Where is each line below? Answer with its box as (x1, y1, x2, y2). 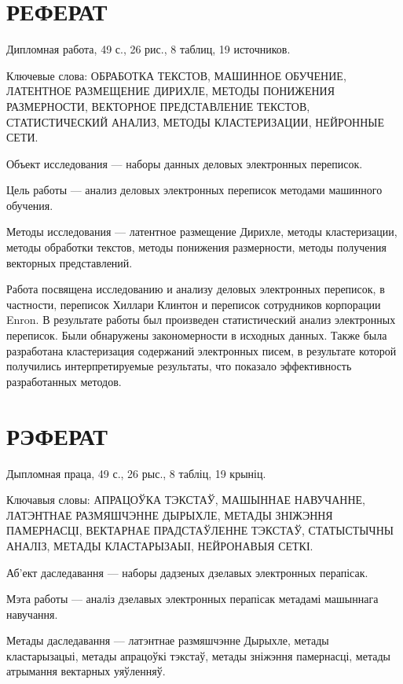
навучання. (6, 605, 58, 622)
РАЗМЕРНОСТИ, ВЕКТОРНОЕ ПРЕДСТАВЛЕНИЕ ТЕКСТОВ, (6, 97, 310, 114)
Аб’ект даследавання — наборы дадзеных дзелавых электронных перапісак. (6, 564, 368, 580)
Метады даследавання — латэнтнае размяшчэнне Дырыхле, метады (6, 632, 329, 649)
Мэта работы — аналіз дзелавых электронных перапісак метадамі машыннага (6, 590, 379, 607)
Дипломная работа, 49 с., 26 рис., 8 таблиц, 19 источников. (6, 41, 291, 57)
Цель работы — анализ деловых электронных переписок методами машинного (6, 182, 383, 198)
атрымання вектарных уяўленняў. (6, 663, 166, 679)
